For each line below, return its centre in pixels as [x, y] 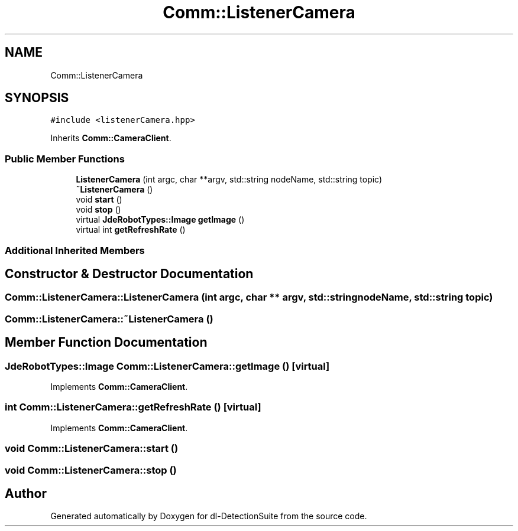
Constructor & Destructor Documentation [129, 273]
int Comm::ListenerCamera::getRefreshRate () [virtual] [133, 407]
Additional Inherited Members [75, 250]
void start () [99, 200]
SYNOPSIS [37, 98]
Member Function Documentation [106, 343]
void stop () [98, 210]
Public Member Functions [65, 159]
